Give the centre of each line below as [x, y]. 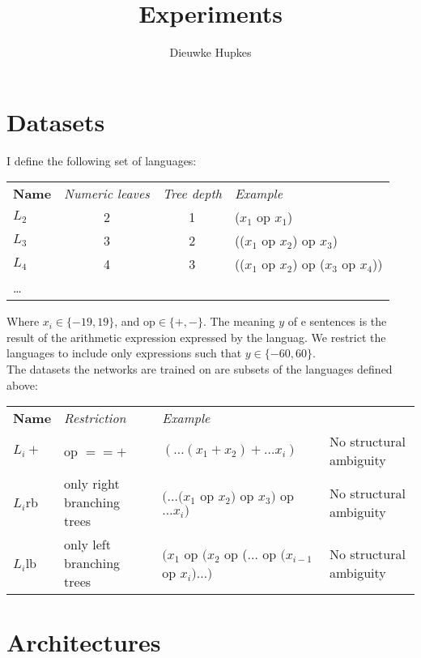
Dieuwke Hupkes [210, 52]
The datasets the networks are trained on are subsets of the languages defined [200, 369]
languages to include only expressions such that [124, 353]
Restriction [95, 418]
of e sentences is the [337, 321]
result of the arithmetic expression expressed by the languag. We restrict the [196, 337]
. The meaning [239, 321]
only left [87, 545]
